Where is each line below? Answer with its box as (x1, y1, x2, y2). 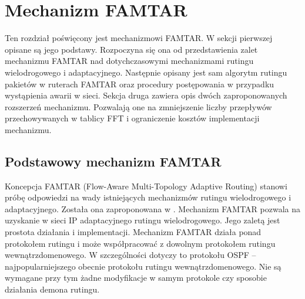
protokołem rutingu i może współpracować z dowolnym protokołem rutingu (5, 237, 276, 249)
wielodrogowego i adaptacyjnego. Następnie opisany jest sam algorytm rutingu (5, 66, 287, 78)
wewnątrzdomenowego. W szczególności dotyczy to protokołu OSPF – (5, 249, 256, 261)
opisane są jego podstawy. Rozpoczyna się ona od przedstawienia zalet (5, 43, 258, 55)
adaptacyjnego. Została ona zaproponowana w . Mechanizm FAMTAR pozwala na (5, 202, 300, 215)
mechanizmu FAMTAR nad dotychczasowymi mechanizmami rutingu (5, 55, 254, 67)
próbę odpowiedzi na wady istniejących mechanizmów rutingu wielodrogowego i (5, 191, 291, 203)
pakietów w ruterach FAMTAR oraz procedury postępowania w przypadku (5, 77, 274, 90)
